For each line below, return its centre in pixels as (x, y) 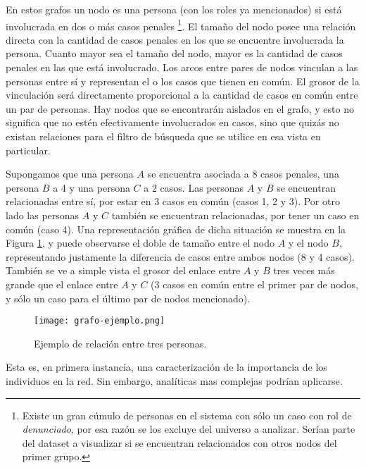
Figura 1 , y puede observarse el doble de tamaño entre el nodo (140, 243)
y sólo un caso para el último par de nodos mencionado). (128, 298)
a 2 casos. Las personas (194, 187)
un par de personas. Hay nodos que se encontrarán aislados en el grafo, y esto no (180, 108)
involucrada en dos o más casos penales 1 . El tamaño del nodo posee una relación (181, 25)
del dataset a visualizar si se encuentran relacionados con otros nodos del (179, 442)
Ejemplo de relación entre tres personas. (120, 343)
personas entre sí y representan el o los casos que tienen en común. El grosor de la (183, 81)
